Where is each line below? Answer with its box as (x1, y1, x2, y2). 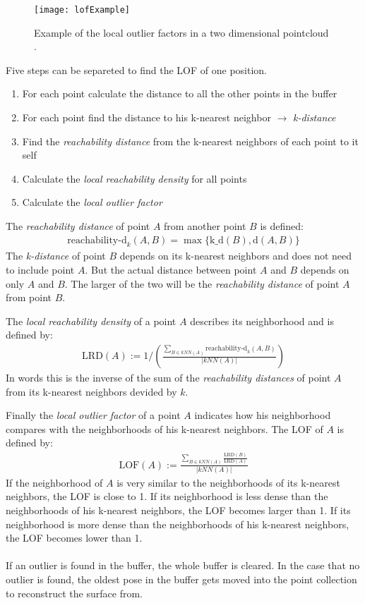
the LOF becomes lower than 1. (6, 530, 143, 545)
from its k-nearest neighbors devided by (6, 384, 177, 398)
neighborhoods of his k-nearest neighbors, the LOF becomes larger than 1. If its (6, 503, 351, 518)
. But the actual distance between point (85, 262, 257, 277)
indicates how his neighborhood (194, 408, 331, 422)
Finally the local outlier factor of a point (6, 408, 181, 422)
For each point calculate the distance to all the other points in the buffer (22, 86, 337, 101)
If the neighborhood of (6, 475, 103, 489)
